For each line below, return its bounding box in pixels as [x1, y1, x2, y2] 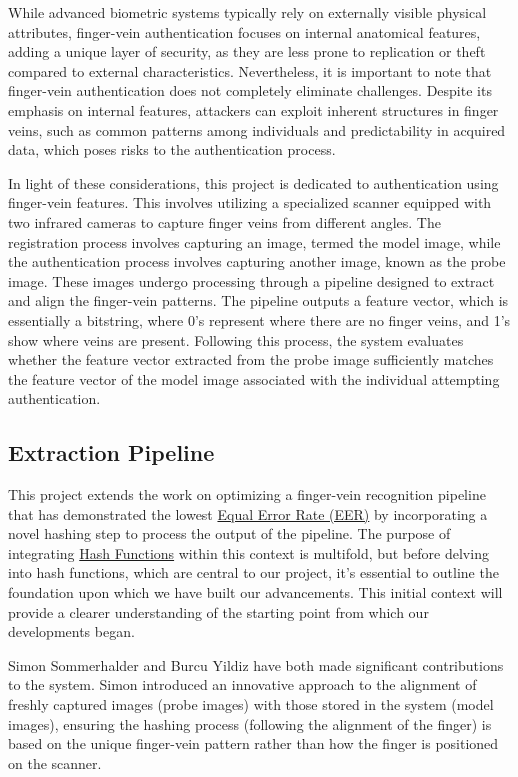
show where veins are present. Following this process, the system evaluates [8, 329, 464, 350]
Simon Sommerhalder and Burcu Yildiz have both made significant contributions [8, 654, 504, 675]
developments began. [8, 621, 135, 642]
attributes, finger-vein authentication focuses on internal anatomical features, [8, 21, 481, 42]
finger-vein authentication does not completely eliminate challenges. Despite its [8, 80, 492, 101]
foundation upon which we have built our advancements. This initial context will [8, 582, 503, 603]
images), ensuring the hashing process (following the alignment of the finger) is [8, 713, 492, 734]
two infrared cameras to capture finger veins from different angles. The [8, 211, 441, 232]
